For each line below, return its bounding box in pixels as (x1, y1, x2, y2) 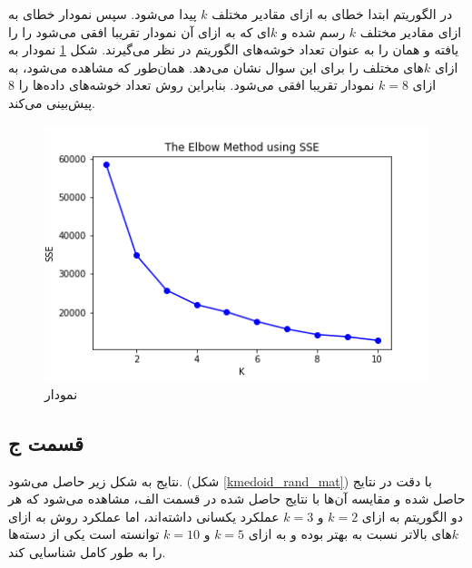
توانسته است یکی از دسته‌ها (8, 524, 160, 544)
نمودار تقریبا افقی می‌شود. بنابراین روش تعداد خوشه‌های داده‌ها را (18, 75, 375, 94)
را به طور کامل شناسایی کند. (8, 542, 166, 561)
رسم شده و (280, 22, 346, 41)
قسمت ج (8, 428, 84, 456)
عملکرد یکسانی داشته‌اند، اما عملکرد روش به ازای (8, 506, 280, 525)
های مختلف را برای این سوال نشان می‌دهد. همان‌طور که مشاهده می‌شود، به (8, 57, 424, 76)
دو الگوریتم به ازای (361, 506, 464, 525)
